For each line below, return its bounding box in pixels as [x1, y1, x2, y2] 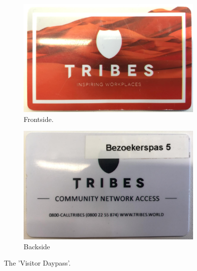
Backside [24, 241, 50, 251]
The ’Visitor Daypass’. [4, 258, 71, 268]
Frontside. [24, 114, 54, 124]
